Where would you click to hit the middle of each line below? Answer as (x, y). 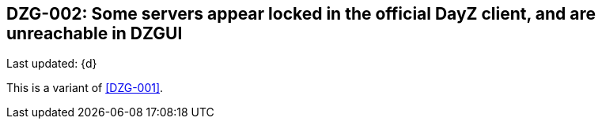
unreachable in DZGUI (95, 33)
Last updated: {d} (52, 64)
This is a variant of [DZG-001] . (85, 88)
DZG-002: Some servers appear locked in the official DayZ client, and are (301, 14)
